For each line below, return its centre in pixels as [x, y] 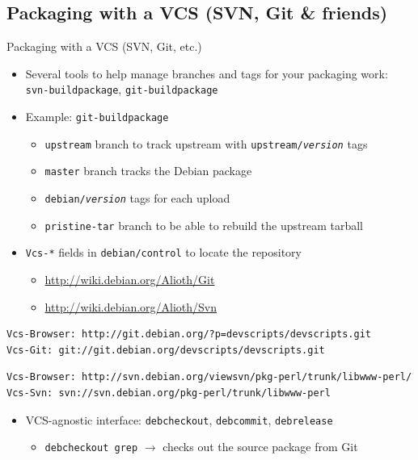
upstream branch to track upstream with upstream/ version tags [206, 143]
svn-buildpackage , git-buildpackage [122, 89]
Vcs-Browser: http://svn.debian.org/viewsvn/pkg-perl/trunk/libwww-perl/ [209, 377]
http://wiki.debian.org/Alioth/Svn [131, 306]
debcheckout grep [91, 448]
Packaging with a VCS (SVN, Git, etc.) [104, 46]
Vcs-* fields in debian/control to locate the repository [164, 252]
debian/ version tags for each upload [137, 198]
